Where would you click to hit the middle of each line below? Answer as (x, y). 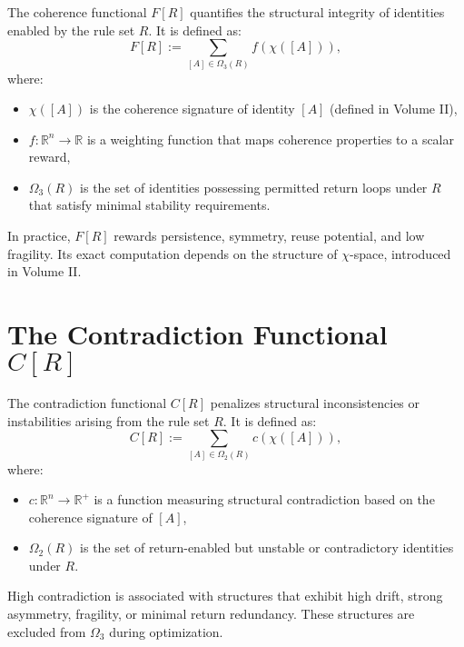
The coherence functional (77, 12)
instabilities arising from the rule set (109, 420)
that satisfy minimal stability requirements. (149, 205)
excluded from (47, 631)
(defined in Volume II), (394, 109)
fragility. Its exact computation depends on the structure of (173, 253)
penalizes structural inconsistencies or (315, 402)
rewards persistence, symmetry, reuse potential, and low (269, 236)
